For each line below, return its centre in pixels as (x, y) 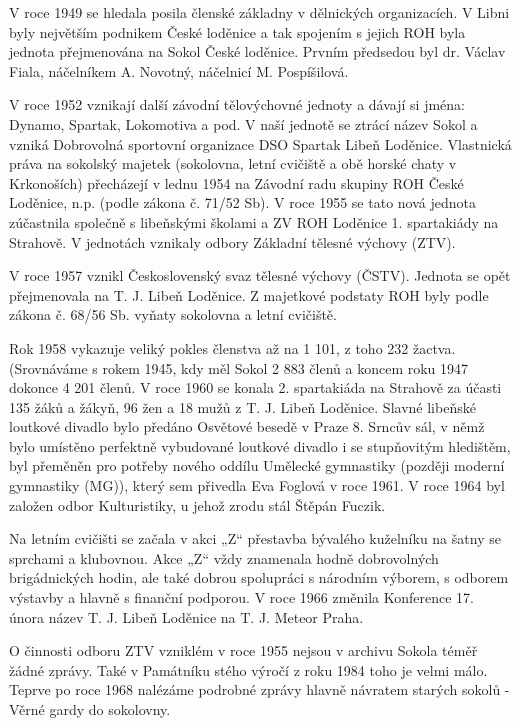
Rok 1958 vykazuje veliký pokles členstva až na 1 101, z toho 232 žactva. (232, 347)
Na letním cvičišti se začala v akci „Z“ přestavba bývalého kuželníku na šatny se (255, 538)
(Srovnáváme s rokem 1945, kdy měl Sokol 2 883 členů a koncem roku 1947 (239, 367)
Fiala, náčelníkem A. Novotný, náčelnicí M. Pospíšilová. (179, 70)
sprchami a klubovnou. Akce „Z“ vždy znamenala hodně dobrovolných (224, 557)
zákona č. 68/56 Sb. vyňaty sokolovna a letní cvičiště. (173, 314)
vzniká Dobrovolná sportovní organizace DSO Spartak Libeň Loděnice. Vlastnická (260, 143)
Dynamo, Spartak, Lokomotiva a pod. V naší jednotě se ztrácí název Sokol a (243, 123)
